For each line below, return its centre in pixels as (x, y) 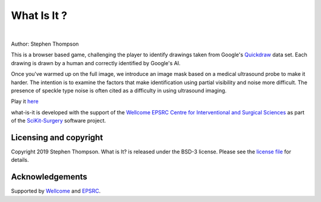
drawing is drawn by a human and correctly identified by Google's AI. (96, 63)
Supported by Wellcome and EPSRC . (56, 191)
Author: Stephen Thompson (45, 44)
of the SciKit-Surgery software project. (59, 121)
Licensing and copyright (57, 137)
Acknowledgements (49, 177)
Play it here (25, 101)
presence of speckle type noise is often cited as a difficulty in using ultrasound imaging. (119, 90)
